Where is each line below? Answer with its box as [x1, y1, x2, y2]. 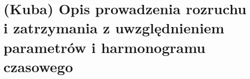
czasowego [3, 56, 73, 76]
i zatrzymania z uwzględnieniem [3, 18, 224, 38]
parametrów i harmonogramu [3, 37, 206, 57]
